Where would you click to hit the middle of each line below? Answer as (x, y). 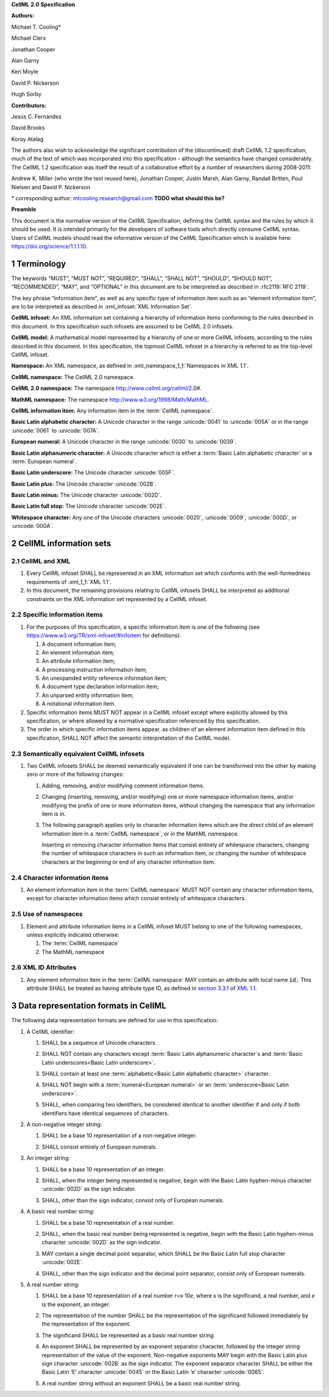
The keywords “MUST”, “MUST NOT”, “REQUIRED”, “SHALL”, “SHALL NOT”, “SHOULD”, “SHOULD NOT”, (142, 278)
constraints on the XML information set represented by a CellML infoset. (117, 599)
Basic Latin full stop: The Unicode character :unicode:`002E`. (89, 506)
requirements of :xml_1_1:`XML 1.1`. (69, 582)
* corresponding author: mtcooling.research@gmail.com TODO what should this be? (118, 198)
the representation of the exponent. (86, 1324)
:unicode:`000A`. (33, 526)
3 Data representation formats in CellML (89, 1006)
